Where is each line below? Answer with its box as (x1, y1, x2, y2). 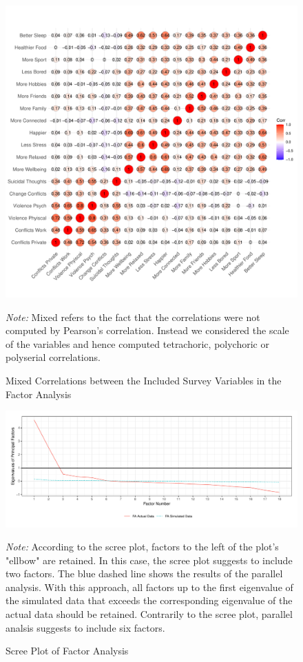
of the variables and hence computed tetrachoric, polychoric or (6, 336, 269, 351)
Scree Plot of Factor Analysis (6, 643, 129, 658)
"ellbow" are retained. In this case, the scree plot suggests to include (6, 552, 293, 567)
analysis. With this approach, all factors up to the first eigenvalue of (6, 579, 293, 594)
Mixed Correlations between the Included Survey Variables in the (6, 373, 282, 387)
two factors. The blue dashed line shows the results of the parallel (6, 566, 283, 581)
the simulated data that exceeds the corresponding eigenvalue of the (6, 593, 293, 608)
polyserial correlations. (6, 350, 101, 364)
